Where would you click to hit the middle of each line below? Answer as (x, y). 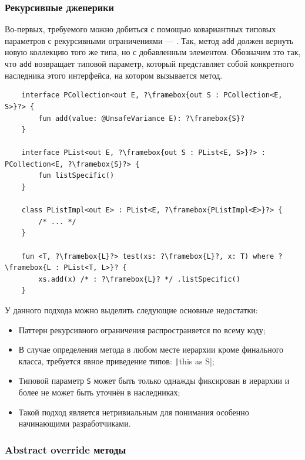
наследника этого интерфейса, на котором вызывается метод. (114, 75)
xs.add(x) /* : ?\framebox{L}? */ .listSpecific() (139, 279)
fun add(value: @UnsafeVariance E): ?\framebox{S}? (142, 118)
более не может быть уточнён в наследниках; (99, 392)
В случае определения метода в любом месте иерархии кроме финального (151, 349)
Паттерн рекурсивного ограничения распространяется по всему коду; (142, 329)
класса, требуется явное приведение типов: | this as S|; (116, 361)
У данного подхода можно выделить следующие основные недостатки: (131, 310)
